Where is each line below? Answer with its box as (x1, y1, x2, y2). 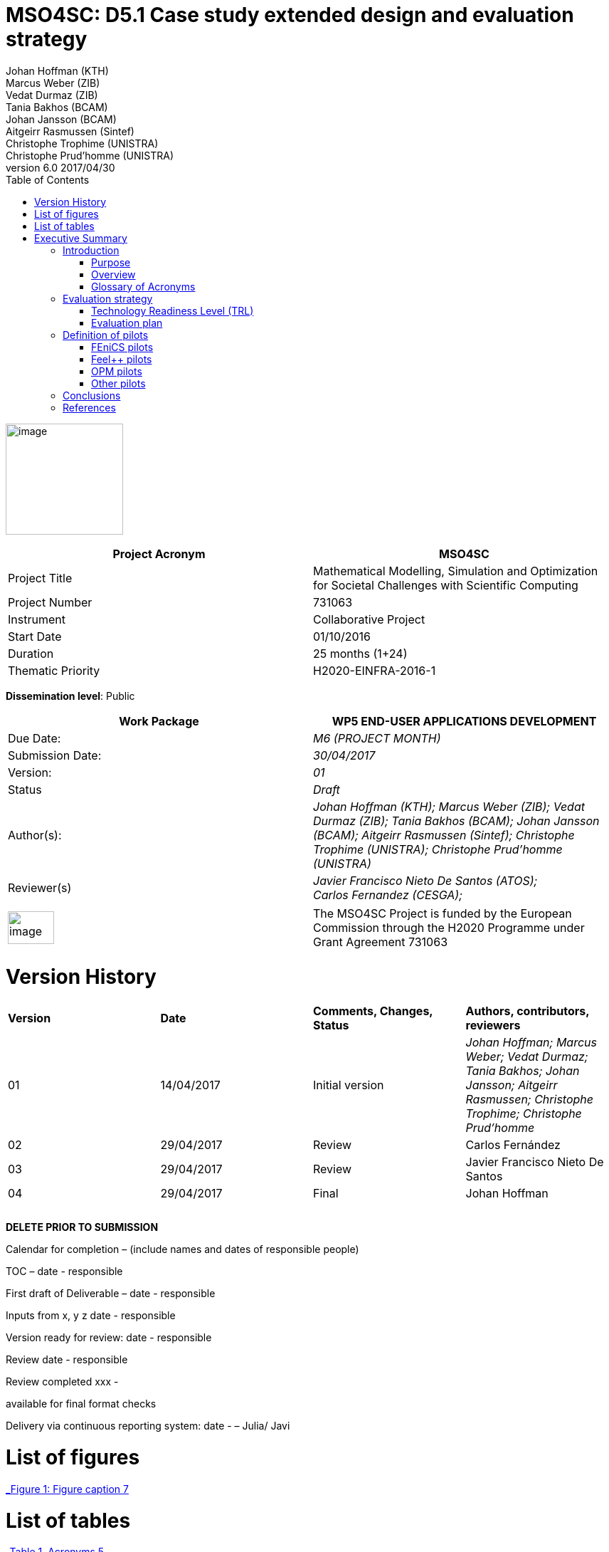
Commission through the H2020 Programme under (313, 920, 585, 935)
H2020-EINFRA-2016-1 (313, 663, 436, 678)
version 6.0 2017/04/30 (6, 161, 115, 174)
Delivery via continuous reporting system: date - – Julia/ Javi (6, 1420, 290, 1432)
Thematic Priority (8, 663, 100, 678)
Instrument (8, 612, 65, 626)
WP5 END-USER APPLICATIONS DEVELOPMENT (332, 713, 597, 728)
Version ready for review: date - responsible (6, 1331, 212, 1344)
